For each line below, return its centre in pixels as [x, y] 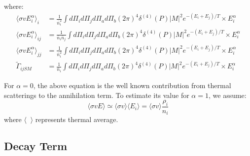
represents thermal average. [77, 119]
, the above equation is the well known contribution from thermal [132, 85]
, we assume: [227, 95]
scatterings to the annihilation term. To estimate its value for [97, 95]
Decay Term [36, 146]
